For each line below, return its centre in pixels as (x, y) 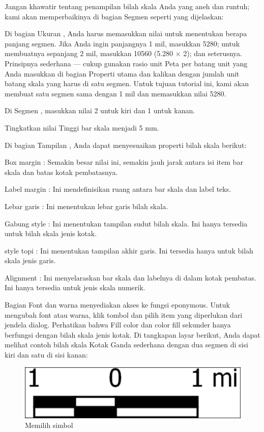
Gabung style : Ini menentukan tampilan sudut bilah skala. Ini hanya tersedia (126, 223)
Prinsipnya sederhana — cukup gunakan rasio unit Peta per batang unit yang (126, 63)
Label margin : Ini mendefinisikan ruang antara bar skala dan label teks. (118, 189)
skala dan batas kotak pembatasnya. (61, 172)
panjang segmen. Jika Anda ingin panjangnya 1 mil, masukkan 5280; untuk (122, 43)
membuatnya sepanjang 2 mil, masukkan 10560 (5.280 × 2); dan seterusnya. (124, 53)
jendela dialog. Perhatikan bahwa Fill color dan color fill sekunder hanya (118, 325)
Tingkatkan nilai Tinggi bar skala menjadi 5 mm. (82, 127)
